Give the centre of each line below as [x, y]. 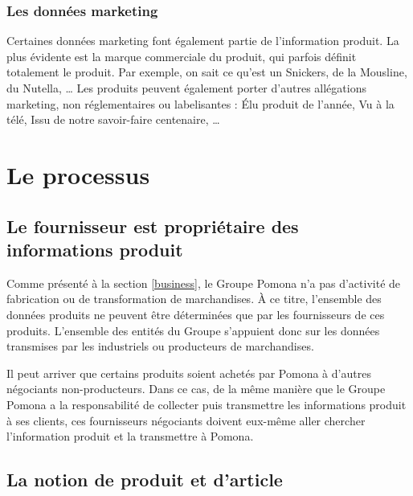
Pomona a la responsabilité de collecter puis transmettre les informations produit [206, 404]
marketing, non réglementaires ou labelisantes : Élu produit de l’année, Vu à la [200, 103]
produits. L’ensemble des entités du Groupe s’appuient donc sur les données [193, 330]
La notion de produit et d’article [145, 480]
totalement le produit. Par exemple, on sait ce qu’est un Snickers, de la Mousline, [207, 72]
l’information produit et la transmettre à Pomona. [130, 436]
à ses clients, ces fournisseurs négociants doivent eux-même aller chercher [186, 420]
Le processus [78, 174]
